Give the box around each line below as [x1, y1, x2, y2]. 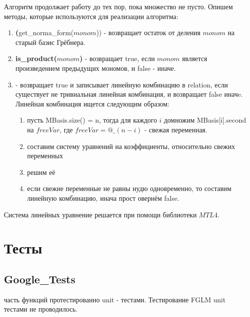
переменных [27, 150, 63, 161]
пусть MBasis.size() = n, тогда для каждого [27, 115, 157, 125]
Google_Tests [4, 271, 76, 286]
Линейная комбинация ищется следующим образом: [15, 98, 169, 108]
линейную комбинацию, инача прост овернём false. [27, 192, 180, 203]
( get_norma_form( [15, 27, 74, 38]
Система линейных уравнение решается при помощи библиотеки [4, 209, 197, 219]
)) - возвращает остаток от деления [96, 27, 201, 38]
